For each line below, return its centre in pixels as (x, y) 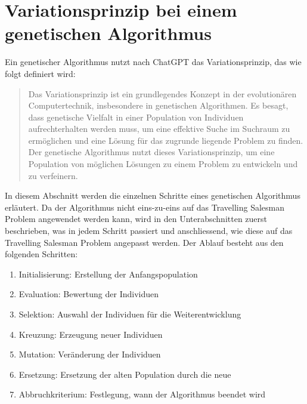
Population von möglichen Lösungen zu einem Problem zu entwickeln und (163, 164)
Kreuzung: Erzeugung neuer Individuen (91, 334)
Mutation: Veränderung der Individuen (90, 354)
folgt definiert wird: (40, 73)
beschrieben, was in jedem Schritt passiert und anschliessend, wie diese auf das (149, 231)
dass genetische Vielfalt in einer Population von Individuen (136, 117)
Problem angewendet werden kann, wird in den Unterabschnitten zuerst (136, 219)
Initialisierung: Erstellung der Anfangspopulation (108, 274)
